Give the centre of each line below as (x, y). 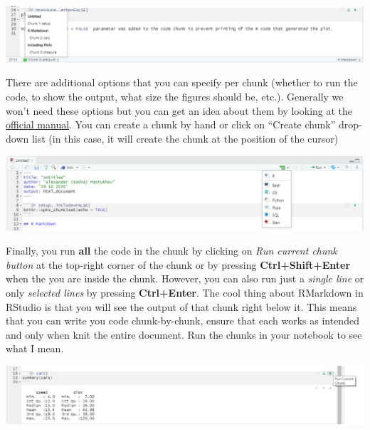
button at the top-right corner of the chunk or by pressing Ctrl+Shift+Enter (178, 264)
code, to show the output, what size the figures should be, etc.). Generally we (175, 96)
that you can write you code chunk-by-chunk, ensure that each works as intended (183, 321)
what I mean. (35, 348)
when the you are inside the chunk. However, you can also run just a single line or (185, 278)
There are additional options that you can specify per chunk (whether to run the (182, 82)
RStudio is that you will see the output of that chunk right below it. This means (181, 306)
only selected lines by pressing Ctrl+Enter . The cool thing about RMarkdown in (185, 292)
